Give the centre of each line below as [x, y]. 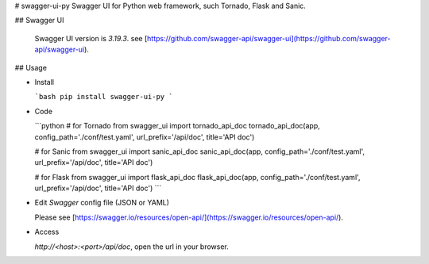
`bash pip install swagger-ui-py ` [104, 97]
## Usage [31, 67]
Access [47, 232]
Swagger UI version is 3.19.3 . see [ [91, 38]
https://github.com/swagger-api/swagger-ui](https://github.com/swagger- [269, 38]
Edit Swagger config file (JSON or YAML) [102, 203]
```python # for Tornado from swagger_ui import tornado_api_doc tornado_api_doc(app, [178, 126]
